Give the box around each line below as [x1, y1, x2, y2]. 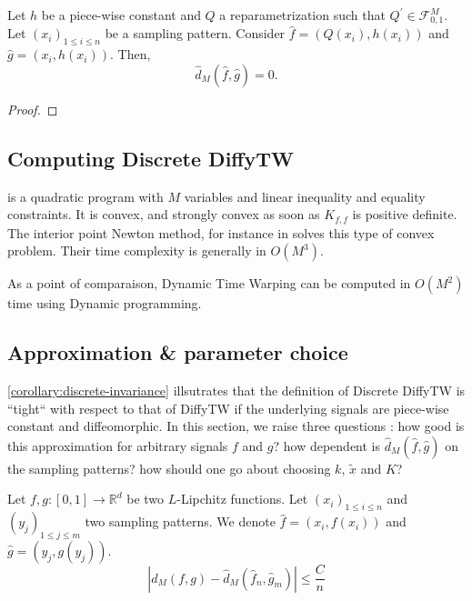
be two [126, 489, 165, 508]
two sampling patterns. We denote [85, 512, 276, 531]
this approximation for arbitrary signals [7, 436, 228, 455]
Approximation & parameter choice [7, 338, 348, 366]
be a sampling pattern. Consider [105, 24, 286, 43]
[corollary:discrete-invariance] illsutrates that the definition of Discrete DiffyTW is [7, 381, 466, 400]
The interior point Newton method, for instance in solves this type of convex [7, 223, 435, 242]
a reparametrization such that [219, 5, 386, 24]
